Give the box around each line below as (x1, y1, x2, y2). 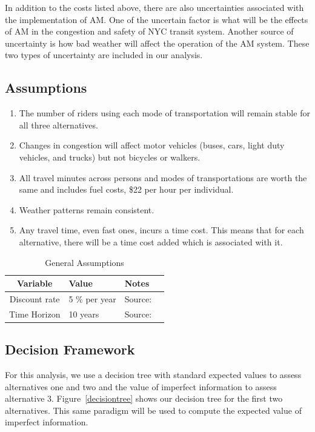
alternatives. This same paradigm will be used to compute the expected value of (5, 404, 302, 416)
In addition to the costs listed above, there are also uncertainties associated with (5, 1, 304, 13)
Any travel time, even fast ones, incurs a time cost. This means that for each (19, 224, 304, 236)
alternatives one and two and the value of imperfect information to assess (5, 380, 277, 393)
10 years (68, 307, 99, 320)
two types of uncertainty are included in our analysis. (5, 48, 203, 61)
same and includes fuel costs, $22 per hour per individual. (19, 183, 234, 196)
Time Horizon (9, 307, 61, 320)
